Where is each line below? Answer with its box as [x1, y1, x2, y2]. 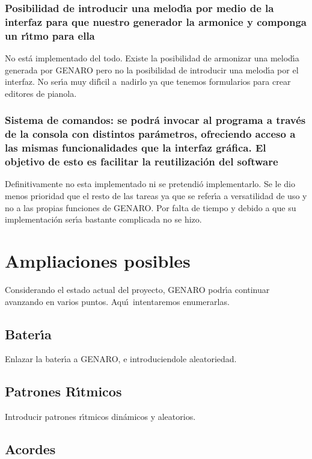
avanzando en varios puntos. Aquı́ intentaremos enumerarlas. [5, 295, 230, 307]
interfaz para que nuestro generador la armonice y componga [5, 14, 307, 29]
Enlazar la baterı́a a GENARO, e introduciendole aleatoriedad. [5, 353, 237, 365]
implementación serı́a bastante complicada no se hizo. [5, 213, 202, 226]
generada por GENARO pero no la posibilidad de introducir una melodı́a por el [5, 63, 299, 76]
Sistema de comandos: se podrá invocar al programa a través [5, 112, 306, 128]
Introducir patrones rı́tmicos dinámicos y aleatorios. [5, 410, 196, 423]
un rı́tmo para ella [5, 28, 95, 43]
